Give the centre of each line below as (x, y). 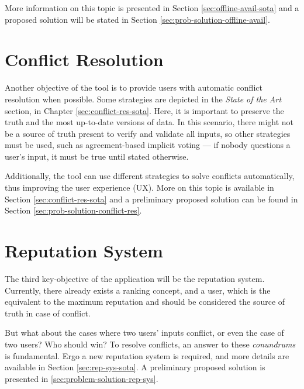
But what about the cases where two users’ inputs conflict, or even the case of (144, 333)
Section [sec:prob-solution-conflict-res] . (73, 210)
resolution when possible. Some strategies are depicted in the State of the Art (143, 99)
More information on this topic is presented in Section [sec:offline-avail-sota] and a (152, 8)
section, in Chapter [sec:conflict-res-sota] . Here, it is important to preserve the (144, 110)
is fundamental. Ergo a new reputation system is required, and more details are (147, 355)
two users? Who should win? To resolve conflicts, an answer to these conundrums (150, 344)
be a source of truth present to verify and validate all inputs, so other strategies (148, 133)
